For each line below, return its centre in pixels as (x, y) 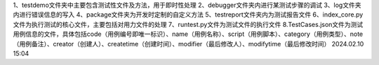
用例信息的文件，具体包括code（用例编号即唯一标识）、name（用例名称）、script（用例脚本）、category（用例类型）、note (188, 34)
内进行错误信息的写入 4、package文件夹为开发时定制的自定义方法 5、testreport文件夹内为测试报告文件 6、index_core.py (188, 15)
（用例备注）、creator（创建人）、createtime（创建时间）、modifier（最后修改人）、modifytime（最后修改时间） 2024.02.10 (188, 44)
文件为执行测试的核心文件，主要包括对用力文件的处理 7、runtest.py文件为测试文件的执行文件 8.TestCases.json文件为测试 (188, 24)
